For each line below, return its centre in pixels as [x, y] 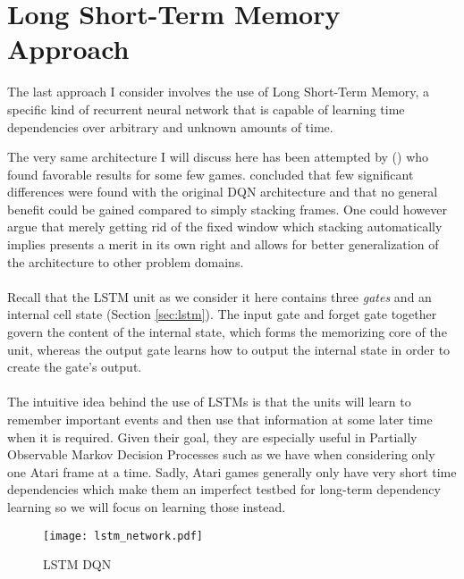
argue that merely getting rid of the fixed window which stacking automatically [225, 227]
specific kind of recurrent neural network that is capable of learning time [206, 109]
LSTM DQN [77, 564]
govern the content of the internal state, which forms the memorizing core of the [227, 332]
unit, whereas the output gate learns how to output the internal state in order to [229, 349]
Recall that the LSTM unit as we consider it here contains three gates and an [219, 296]
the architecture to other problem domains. [126, 261]
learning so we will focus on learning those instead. [147, 506]
